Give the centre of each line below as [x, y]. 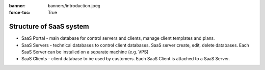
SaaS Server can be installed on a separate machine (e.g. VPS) [85, 52]
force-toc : [20, 13]
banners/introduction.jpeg [74, 6]
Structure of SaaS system [49, 27]
